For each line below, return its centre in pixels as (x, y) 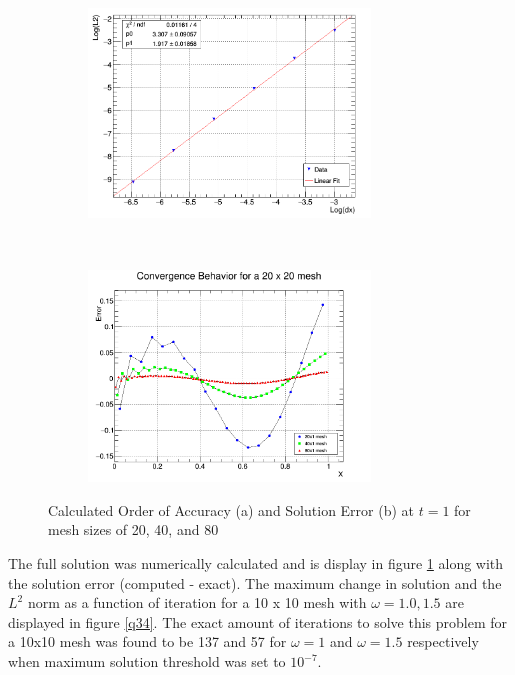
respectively (443, 641)
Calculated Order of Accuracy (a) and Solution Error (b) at (231, 509)
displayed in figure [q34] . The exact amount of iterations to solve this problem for (258, 621)
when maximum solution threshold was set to (147, 661)
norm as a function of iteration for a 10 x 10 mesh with (197, 602)
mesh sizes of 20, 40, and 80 (133, 529)
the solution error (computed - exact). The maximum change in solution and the (255, 582)
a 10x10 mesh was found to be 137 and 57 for (147, 641)
